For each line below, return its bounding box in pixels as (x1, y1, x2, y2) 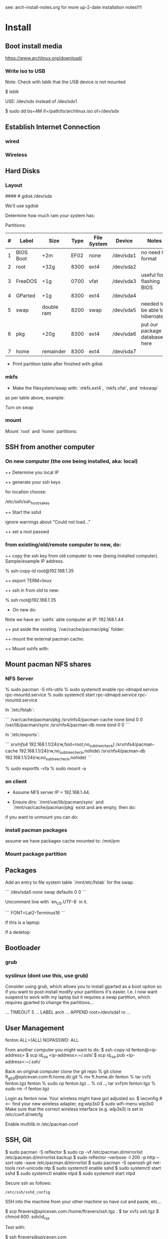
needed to (140, 301, 165, 308)
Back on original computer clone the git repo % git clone (5, 1068, 121, 1074)
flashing (140, 278, 160, 285)
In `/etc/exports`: (5, 732, 40, 738)
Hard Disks (5, 167, 40, 175)
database (140, 334, 163, 341)
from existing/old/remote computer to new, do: (5, 541, 121, 548)
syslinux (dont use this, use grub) (5, 972, 88, 979)
